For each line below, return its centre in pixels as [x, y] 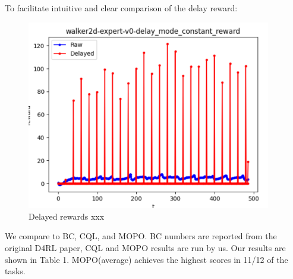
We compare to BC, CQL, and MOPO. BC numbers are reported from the [141, 236]
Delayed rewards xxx [67, 216]
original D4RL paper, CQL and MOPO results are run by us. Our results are [145, 248]
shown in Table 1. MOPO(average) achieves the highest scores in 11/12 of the [146, 259]
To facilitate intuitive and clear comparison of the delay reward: [121, 8]
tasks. [15, 271]
